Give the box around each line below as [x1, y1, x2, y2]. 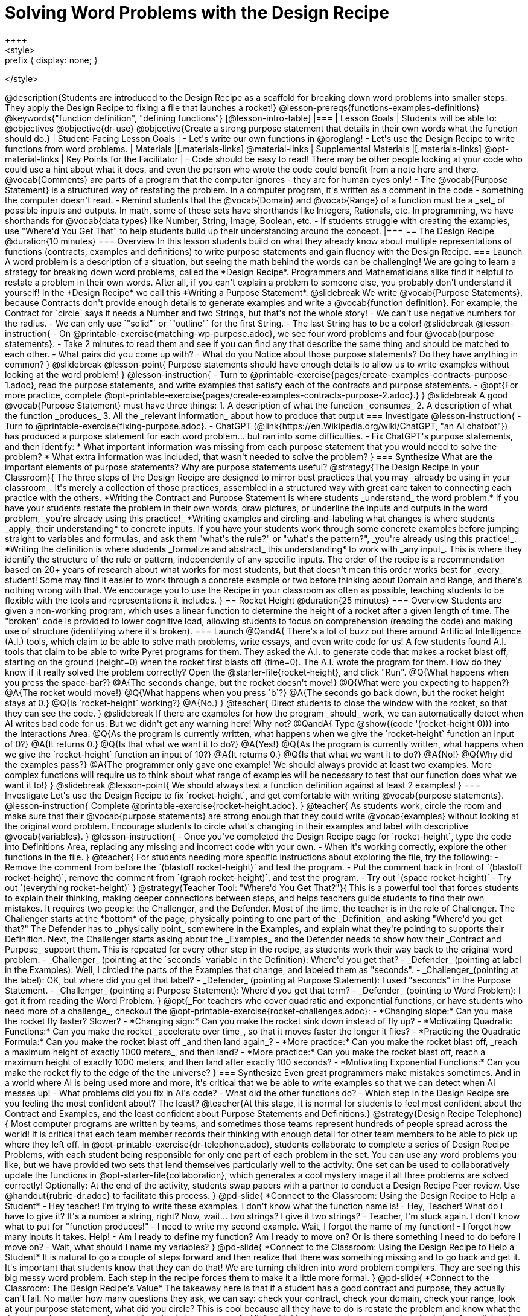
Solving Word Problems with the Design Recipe [5, 2, 390, 23]
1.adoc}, [5, 379, 37, 390]
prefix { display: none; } [5, 54, 98, 65]
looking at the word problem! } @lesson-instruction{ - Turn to [5, 369, 248, 380]
